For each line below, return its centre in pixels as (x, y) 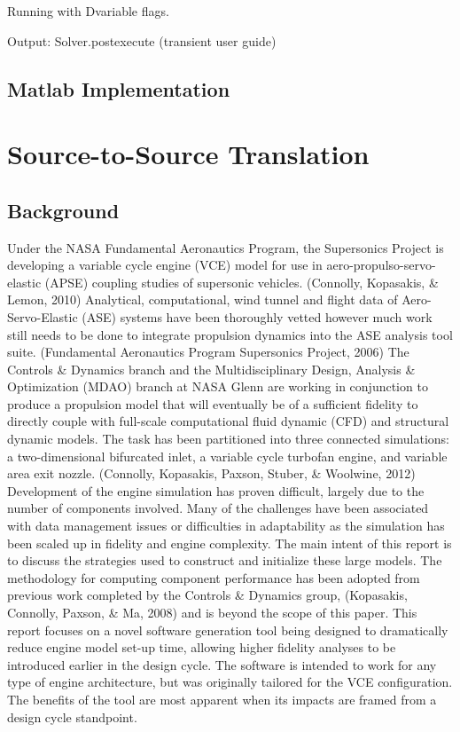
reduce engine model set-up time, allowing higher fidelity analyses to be (202, 647)
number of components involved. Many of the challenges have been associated (218, 508)
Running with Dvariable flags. (88, 11)
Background (63, 210)
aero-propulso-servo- (381, 265)
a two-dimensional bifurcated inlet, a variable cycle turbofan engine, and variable (227, 456)
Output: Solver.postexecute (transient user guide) (142, 40)
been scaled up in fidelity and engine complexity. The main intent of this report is (230, 543)
